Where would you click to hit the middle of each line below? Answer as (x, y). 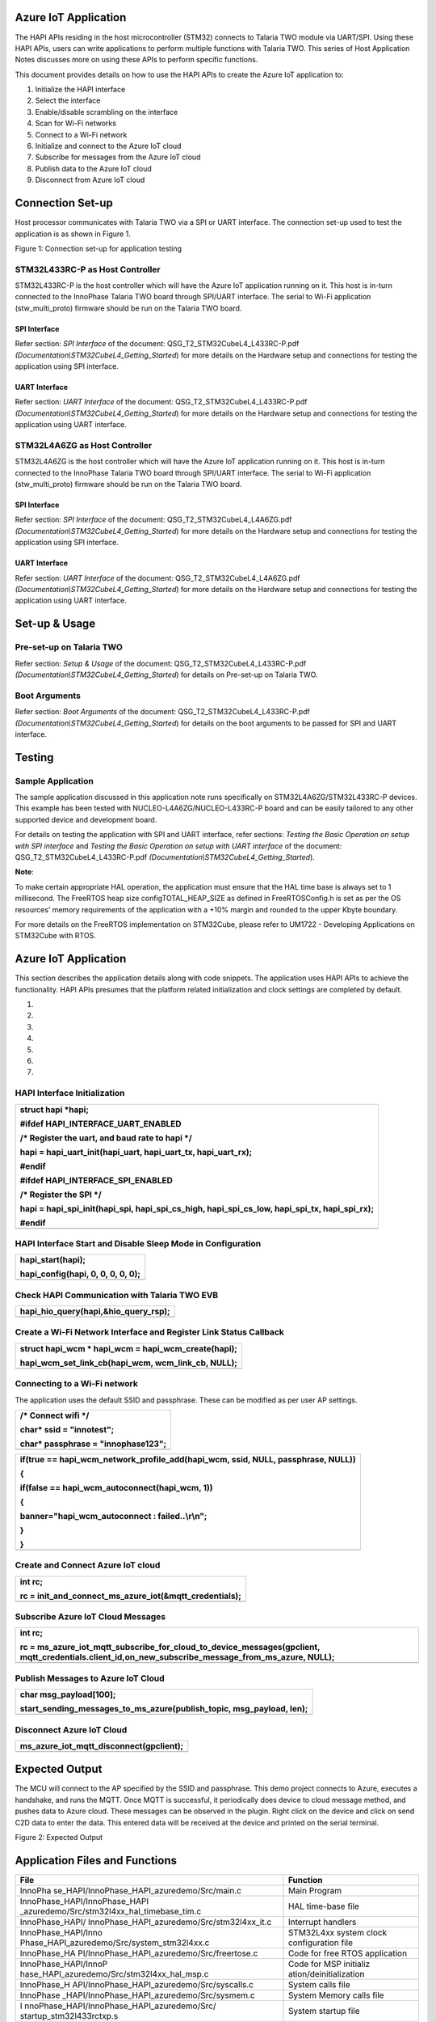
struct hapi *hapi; (54, 1110)
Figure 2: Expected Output (59, 1837)
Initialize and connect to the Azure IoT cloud (108, 146)
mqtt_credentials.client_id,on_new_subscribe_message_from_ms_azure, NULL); (177, 1657)
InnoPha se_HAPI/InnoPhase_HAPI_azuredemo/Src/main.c (131, 1890)
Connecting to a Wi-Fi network (77, 1384)
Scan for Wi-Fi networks (76, 123)
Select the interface (68, 100)
